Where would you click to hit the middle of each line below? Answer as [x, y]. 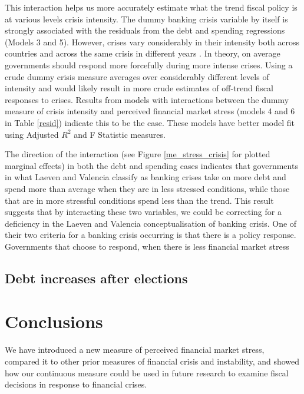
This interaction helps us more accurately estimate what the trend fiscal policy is [151, 7]
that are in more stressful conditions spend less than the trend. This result [139, 200]
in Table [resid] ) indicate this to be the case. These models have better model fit [150, 122]
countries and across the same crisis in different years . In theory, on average [143, 53]
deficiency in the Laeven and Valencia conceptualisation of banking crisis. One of [151, 223]
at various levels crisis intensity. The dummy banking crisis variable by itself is [146, 19]
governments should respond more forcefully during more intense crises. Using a [149, 64]
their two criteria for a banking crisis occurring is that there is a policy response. [151, 235]
